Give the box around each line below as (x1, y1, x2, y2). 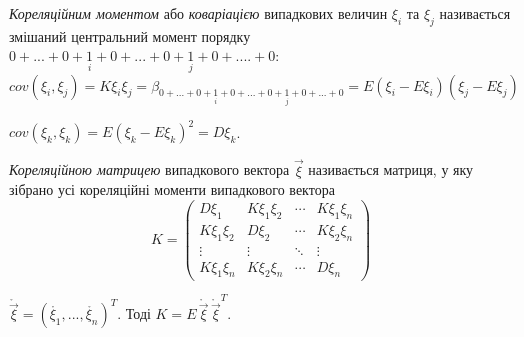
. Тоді (117, 303, 151, 324)
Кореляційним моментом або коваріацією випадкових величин (9, 3, 388, 23)
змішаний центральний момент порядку (9, 25, 251, 46)
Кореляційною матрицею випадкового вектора (9, 159, 290, 180)
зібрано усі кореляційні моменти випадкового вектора (9, 179, 335, 200)
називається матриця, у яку (308, 159, 474, 180)
